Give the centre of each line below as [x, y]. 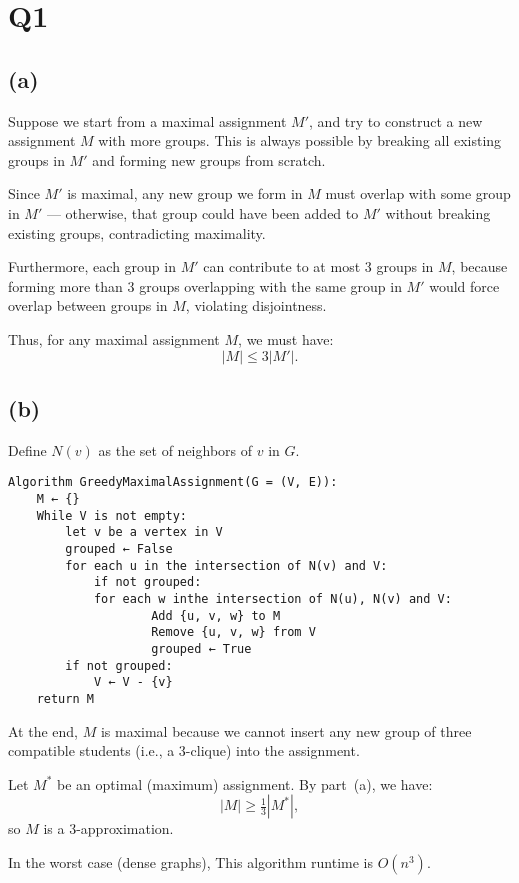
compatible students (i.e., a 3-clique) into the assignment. [184, 750]
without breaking [438, 212]
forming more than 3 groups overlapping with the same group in [205, 285]
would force [464, 285]
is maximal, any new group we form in [185, 193]
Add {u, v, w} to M [216, 615]
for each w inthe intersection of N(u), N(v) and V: [272, 598]
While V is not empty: [111, 515]
